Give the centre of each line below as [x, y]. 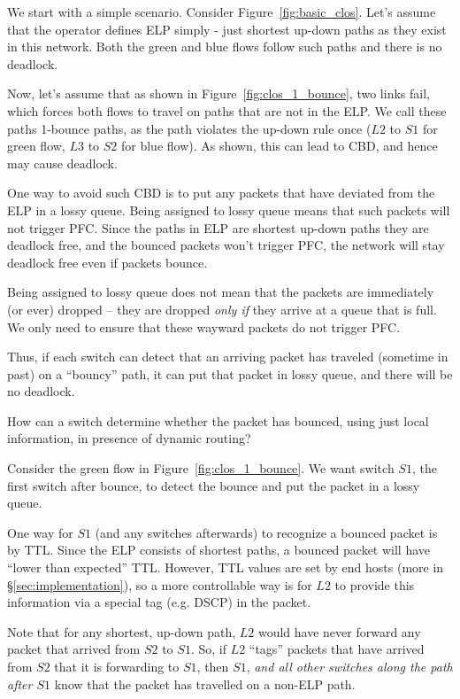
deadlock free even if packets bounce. [107, 262]
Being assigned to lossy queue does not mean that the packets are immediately [221, 292]
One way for [40, 532]
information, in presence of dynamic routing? [129, 438]
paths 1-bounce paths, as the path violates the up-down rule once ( [189, 128]
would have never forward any [339, 631]
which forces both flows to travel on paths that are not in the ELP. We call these [227, 110]
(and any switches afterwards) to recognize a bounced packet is [266, 532]
